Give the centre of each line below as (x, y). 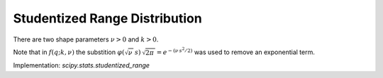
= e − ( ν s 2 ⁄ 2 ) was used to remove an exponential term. (235, 51)
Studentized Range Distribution (107, 18)
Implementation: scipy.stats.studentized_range (82, 65)
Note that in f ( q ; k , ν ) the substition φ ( (69, 52)
